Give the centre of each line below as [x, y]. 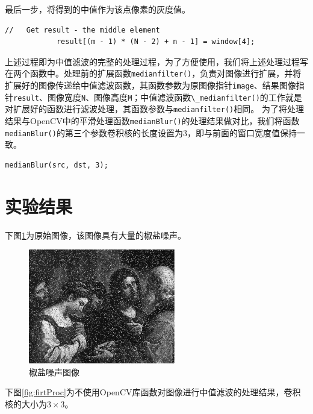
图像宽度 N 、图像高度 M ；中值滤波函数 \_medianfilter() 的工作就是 [175, 97]
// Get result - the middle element [82, 30]
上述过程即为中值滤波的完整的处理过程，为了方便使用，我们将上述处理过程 [152, 61]
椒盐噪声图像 [54, 372]
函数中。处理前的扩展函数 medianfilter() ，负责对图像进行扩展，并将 [166, 73]
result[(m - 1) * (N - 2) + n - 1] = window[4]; [156, 42]
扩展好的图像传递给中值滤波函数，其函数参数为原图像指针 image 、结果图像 [150, 85]
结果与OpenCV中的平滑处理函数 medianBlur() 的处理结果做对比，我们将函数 [152, 121]
